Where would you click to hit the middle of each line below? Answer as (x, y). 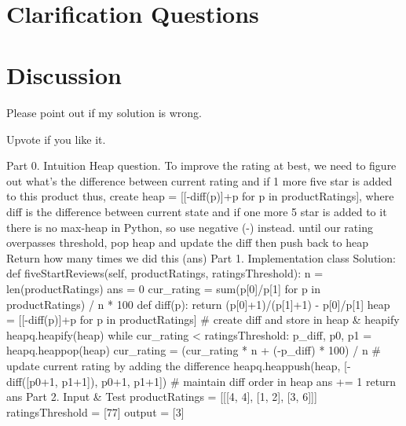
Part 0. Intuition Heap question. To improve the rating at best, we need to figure (201, 165)
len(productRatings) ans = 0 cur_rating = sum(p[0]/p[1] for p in (164, 289)
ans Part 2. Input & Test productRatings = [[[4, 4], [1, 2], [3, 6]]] (162, 397)
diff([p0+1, (32, 381)
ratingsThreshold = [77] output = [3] (95, 411)
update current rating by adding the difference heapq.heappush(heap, (174, 365)
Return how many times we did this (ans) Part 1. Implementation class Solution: (201, 257)
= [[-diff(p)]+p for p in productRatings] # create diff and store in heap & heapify (203, 319)
